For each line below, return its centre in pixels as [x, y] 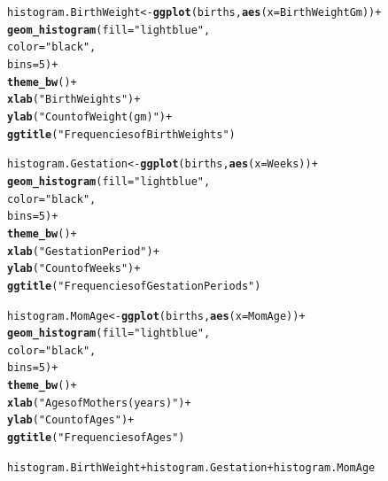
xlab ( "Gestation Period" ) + [83, 251]
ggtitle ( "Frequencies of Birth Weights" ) [121, 134]
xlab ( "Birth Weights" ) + [74, 100]
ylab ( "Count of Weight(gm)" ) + [90, 116]
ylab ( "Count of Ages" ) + [71, 420]
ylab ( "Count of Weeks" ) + [74, 269]
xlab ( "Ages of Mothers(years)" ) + [99, 403]
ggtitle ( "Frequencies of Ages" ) [96, 438]
